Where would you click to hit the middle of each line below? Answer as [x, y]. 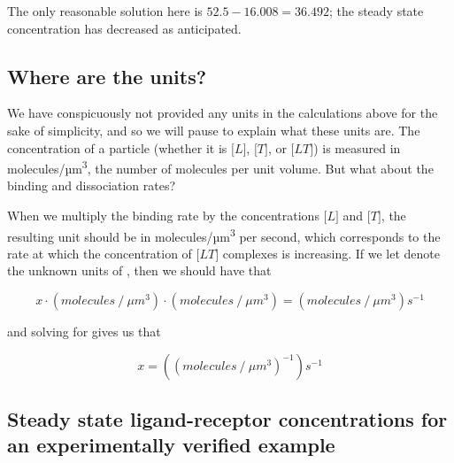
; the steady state [376, 11]
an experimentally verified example [171, 445]
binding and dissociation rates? [92, 185]
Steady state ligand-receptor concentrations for [227, 419]
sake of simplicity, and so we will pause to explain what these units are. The [214, 130]
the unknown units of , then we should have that [139, 270]
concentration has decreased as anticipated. [124, 28]
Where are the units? [107, 76]
